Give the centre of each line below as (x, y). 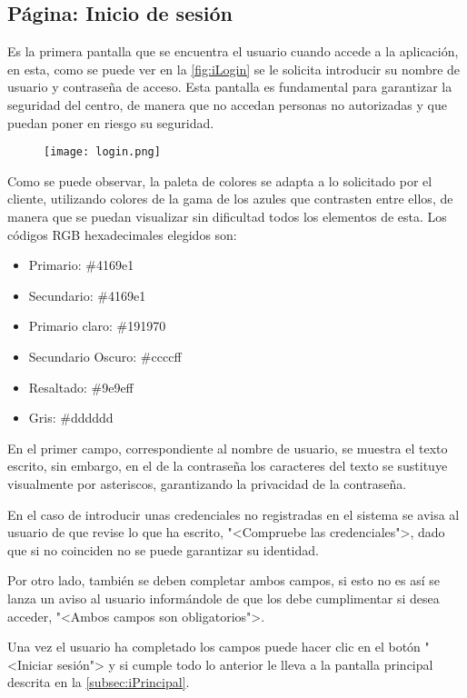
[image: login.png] (102, 152)
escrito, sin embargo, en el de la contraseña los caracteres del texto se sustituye (228, 466)
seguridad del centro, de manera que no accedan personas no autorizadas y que (227, 104)
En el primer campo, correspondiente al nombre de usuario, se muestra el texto (228, 448)
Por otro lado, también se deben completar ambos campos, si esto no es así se (224, 580)
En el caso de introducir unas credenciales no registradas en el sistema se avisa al (233, 514)
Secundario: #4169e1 (87, 295)
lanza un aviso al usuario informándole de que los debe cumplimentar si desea (224, 598)
